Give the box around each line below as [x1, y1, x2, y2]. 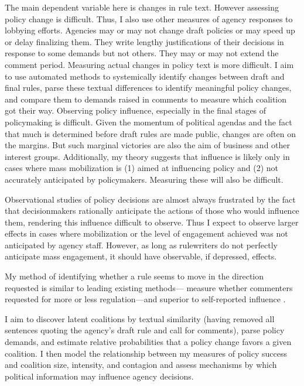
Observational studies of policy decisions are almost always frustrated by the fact [5, 193, 296, 205]
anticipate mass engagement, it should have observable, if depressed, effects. [5, 250, 277, 262]
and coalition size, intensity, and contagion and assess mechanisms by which [5, 358, 277, 371]
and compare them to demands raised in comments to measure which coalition [5, 93, 287, 105]
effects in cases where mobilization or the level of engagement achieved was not [5, 227, 288, 240]
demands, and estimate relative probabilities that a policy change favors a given [5, 336, 292, 348]
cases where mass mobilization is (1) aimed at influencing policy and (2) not [5, 162, 279, 174]
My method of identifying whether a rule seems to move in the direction [5, 270, 264, 282]
